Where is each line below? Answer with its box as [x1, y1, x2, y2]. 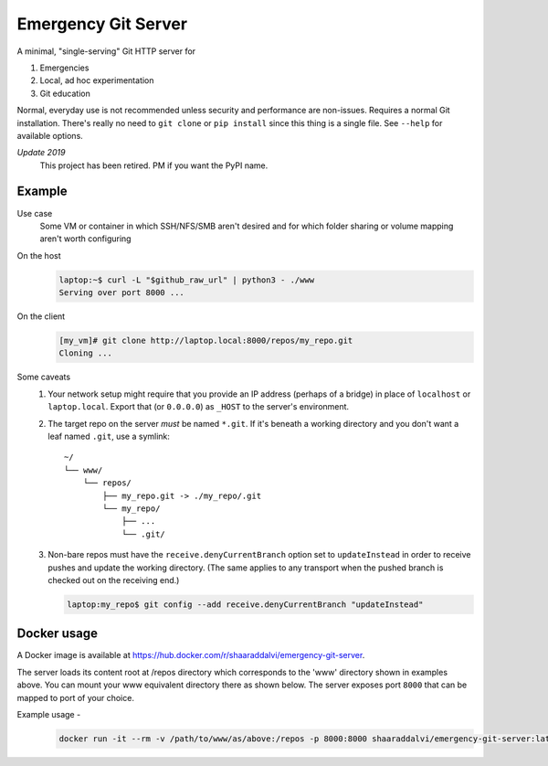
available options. [16, 130, 84, 141]
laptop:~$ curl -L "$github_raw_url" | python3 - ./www [58, 274, 315, 285]
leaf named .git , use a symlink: [47, 431, 171, 442]
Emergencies [39, 62, 90, 73]
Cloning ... [58, 348, 113, 358]
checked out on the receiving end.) [47, 574, 180, 585]
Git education [39, 88, 90, 99]
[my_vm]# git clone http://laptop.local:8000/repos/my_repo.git [58, 335, 353, 346]
